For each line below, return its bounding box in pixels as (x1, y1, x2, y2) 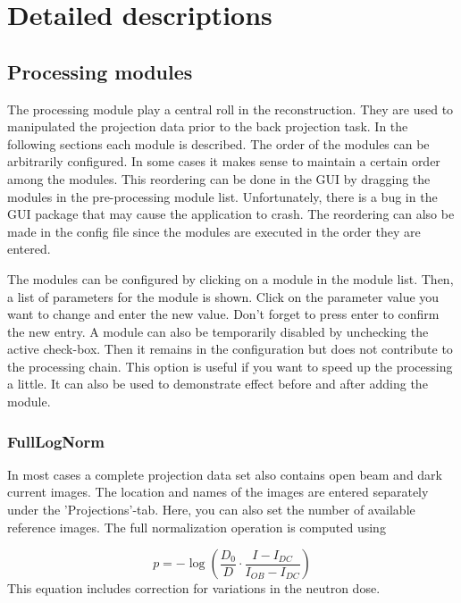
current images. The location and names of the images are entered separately (7, 482, 429, 501)
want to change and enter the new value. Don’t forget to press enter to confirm (7, 305, 440, 323)
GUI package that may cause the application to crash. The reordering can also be (7, 205, 455, 223)
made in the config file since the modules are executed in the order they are (7, 222, 421, 240)
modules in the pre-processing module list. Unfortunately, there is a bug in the (7, 187, 438, 205)
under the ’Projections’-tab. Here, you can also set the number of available (7, 500, 415, 519)
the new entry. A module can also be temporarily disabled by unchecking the (7, 322, 429, 340)
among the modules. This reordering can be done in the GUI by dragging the (7, 169, 431, 188)
